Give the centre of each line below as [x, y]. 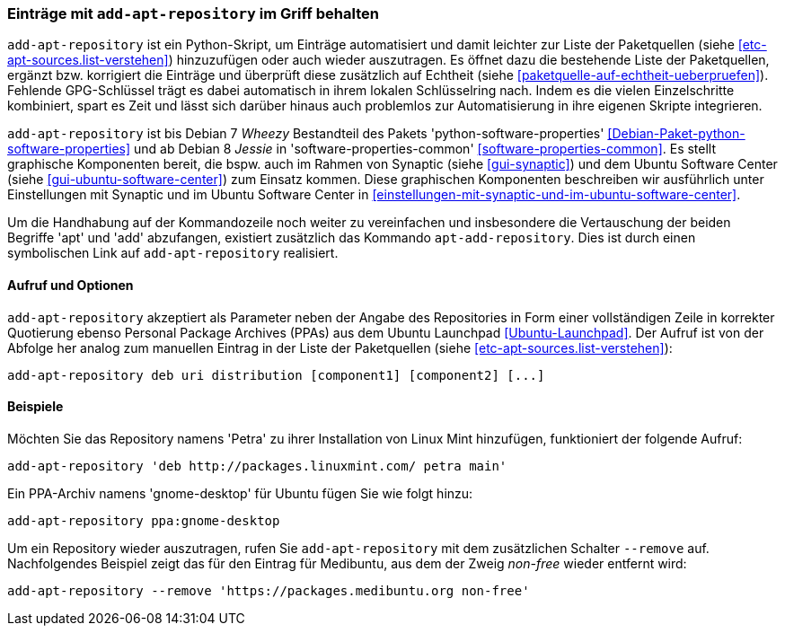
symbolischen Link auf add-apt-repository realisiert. [173, 253]
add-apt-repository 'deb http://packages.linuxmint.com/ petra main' [257, 466]
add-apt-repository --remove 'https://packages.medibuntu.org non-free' [269, 590]
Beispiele [35, 407]
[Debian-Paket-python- [676, 134]
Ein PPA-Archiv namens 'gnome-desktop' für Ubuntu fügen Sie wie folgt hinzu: [240, 493]
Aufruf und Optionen [71, 285]
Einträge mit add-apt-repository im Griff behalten [193, 13]
